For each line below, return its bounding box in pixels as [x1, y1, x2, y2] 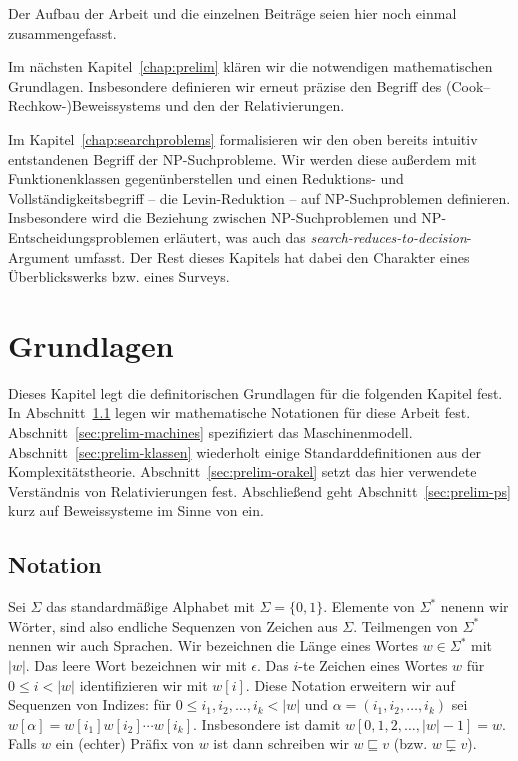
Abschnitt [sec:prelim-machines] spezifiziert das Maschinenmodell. [8, 422, 413, 443]
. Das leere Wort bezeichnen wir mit [25, 654, 247, 675]
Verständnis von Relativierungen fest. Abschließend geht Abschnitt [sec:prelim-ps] [8, 480, 511, 501]
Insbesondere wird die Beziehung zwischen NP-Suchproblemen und [8, 207, 417, 228]
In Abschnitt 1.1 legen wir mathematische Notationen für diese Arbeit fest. [8, 402, 471, 423]
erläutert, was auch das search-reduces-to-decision [163, 226, 467, 247]
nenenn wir [440, 596, 509, 617]
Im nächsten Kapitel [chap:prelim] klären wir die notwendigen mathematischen [8, 56, 493, 77]
